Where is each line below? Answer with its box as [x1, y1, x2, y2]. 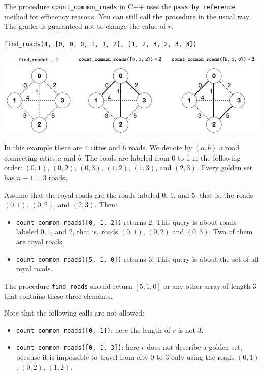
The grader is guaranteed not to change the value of [4, 21, 166, 32]
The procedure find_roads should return [4, 280, 133, 291]
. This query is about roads [152, 216, 237, 227]
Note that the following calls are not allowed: [4, 307, 144, 318]
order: [4, 162, 22, 173]
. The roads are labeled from [81, 152, 170, 163]
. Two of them [209, 226, 253, 237]
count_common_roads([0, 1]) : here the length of [16, 324, 171, 335]
